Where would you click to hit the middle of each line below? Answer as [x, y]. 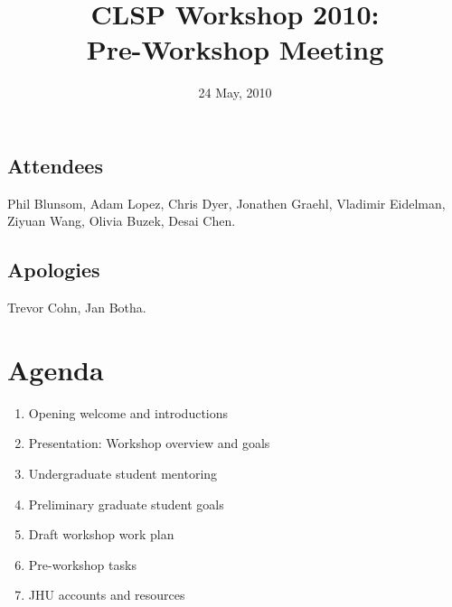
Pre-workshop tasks [82, 564]
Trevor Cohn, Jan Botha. [77, 308]
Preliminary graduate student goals [126, 504]
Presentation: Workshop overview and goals [149, 443]
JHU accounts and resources [107, 595]
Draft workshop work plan [101, 534]
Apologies [54, 270]
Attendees [55, 165]
